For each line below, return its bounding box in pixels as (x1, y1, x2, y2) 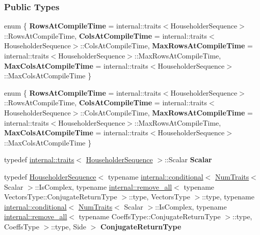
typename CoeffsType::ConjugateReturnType (79, 211, 221, 222)
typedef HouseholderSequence (4, 171, 96, 182)
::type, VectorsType (128, 191, 190, 202)
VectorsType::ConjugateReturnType (4, 191, 117, 202)
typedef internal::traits (4, 154, 74, 165)
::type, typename (202, 191, 254, 202)
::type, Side (51, 221, 87, 231)
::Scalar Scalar (164, 154, 212, 165)
